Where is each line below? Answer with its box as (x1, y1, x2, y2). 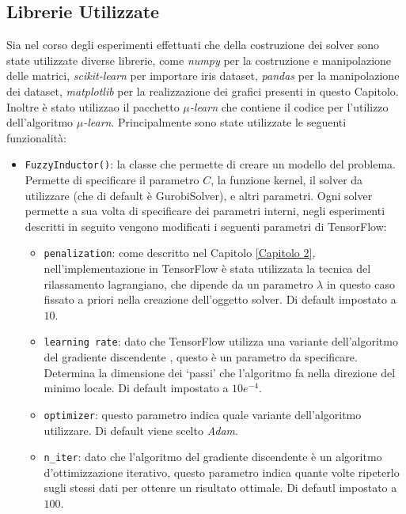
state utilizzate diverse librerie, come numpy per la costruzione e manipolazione (6, 51, 392, 68)
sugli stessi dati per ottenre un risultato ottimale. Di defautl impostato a (44, 479, 397, 496)
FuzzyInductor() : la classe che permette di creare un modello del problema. (25, 156, 396, 172)
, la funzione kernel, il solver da (211, 172, 363, 188)
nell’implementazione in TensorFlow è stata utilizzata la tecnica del (44, 260, 371, 277)
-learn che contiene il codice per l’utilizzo (189, 98, 389, 115)
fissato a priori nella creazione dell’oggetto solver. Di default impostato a (44, 291, 397, 308)
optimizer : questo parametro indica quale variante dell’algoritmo (44, 406, 362, 422)
